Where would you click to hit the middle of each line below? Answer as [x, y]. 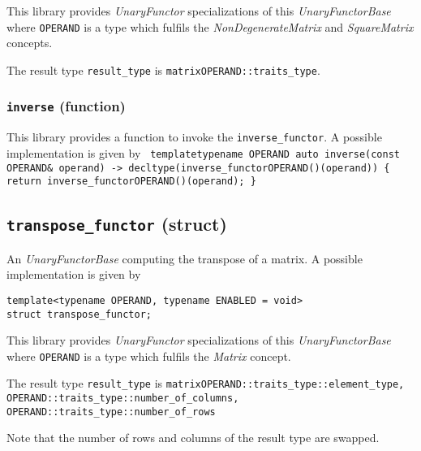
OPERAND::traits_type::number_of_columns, [123, 399]
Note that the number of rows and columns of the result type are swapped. [193, 438]
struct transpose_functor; [79, 314]
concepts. [30, 43]
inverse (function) [66, 106]
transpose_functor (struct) [117, 224]
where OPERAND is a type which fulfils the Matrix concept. [149, 356]
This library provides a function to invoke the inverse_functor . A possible [194, 137]
